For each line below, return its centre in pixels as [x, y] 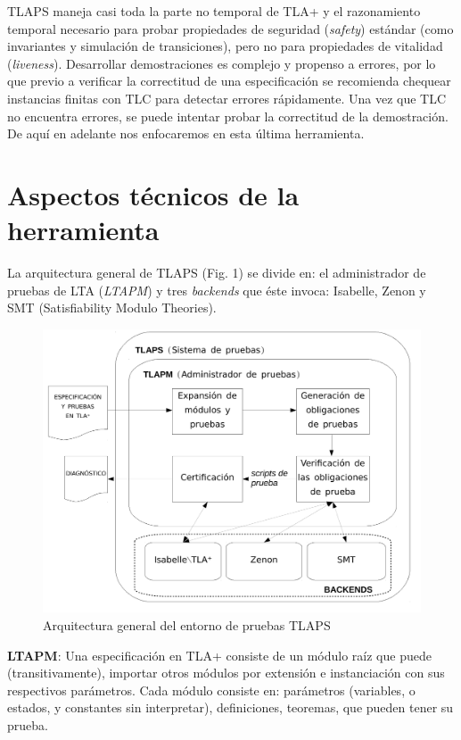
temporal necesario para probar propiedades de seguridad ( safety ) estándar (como [230, 28]
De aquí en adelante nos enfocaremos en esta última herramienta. [186, 133]
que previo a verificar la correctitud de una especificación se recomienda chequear [229, 81]
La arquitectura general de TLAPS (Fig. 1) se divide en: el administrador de [217, 273]
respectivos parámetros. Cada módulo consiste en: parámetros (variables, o [211, 690]
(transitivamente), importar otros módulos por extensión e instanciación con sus [226, 673]
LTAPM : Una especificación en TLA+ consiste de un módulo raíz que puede [219, 655]
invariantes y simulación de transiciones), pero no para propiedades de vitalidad [225, 46]
